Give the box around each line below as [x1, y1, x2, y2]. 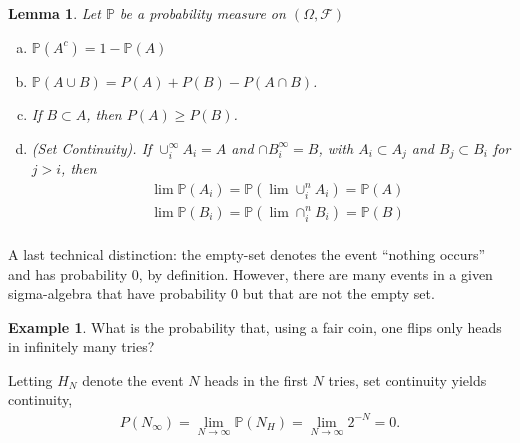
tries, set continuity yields [328, 369, 487, 390]
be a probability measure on [119, 3, 286, 23]
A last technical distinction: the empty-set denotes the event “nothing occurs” [8, 243, 486, 264]
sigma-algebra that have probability [8, 283, 227, 304]
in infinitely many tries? [8, 336, 155, 357]
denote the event [82, 369, 184, 390]
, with [318, 137, 354, 158]
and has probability [8, 263, 128, 284]
